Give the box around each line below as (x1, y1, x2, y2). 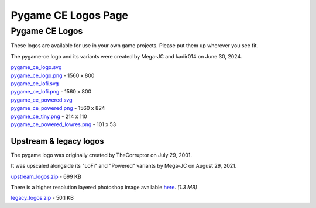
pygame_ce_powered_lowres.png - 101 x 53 (11, 120, 116, 128)
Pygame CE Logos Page (11, 9, 129, 22)
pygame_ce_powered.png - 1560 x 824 (11, 105, 105, 112)
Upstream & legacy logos (11, 136, 104, 146)
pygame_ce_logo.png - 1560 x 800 (11, 72, 95, 79)
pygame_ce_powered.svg (11, 96, 73, 103)
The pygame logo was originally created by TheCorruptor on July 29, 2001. (11, 151, 193, 158)
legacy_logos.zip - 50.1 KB (11, 195, 74, 202)
